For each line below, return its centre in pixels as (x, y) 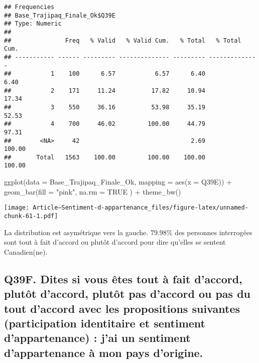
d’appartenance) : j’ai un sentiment (97, 338)
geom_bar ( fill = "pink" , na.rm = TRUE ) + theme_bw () (93, 191)
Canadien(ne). (26, 251)
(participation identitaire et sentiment (105, 323)
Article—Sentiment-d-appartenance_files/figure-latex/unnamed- (141, 208)
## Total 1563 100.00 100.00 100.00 (105, 157)
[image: (17, 208)
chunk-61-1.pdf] (31, 216)
